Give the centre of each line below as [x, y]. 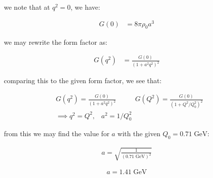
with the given [139, 133]
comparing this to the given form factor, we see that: [83, 80]
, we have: [85, 7]
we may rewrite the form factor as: [56, 42]
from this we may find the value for [57, 133]
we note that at [27, 7]
